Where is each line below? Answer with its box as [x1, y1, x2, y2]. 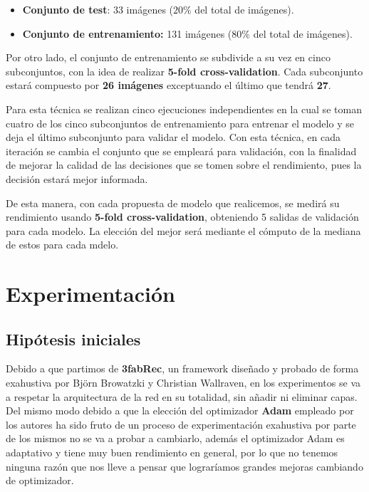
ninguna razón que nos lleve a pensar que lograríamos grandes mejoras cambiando [6, 459, 363, 473]
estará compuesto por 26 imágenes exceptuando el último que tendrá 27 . [6, 78, 331, 93]
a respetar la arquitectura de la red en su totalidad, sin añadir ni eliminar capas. [6, 389, 358, 404]
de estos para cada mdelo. [6, 237, 119, 252]
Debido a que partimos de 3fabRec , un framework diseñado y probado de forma [6, 361, 359, 376]
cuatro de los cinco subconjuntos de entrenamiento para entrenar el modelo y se [6, 115, 354, 130]
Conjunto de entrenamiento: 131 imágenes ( [22, 26, 232, 41]
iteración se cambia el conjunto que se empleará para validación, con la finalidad [6, 143, 357, 158]
